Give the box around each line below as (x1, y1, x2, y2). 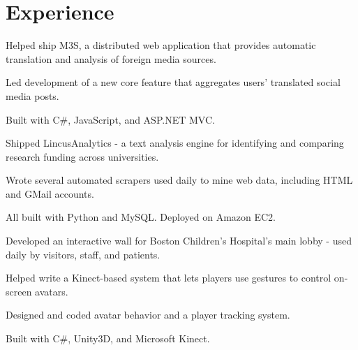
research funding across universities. (6, 149, 159, 163)
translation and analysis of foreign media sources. (6, 51, 216, 66)
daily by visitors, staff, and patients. (6, 247, 161, 261)
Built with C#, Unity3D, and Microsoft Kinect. (6, 331, 210, 346)
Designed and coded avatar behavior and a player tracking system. (6, 307, 290, 322)
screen (6, 284, 32, 298)
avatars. (35, 284, 68, 298)
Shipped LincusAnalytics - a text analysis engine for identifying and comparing (6, 136, 344, 150)
